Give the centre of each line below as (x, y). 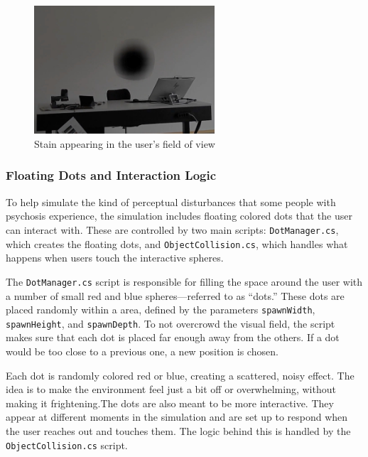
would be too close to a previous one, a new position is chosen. (142, 351)
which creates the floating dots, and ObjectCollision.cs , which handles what (177, 243)
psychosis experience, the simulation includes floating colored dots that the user (179, 216)
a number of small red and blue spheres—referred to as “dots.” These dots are (175, 295)
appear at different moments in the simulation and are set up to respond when (177, 417)
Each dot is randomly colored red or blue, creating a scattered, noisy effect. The (180, 375)
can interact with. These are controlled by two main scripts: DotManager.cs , (172, 229)
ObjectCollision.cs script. (67, 445)
